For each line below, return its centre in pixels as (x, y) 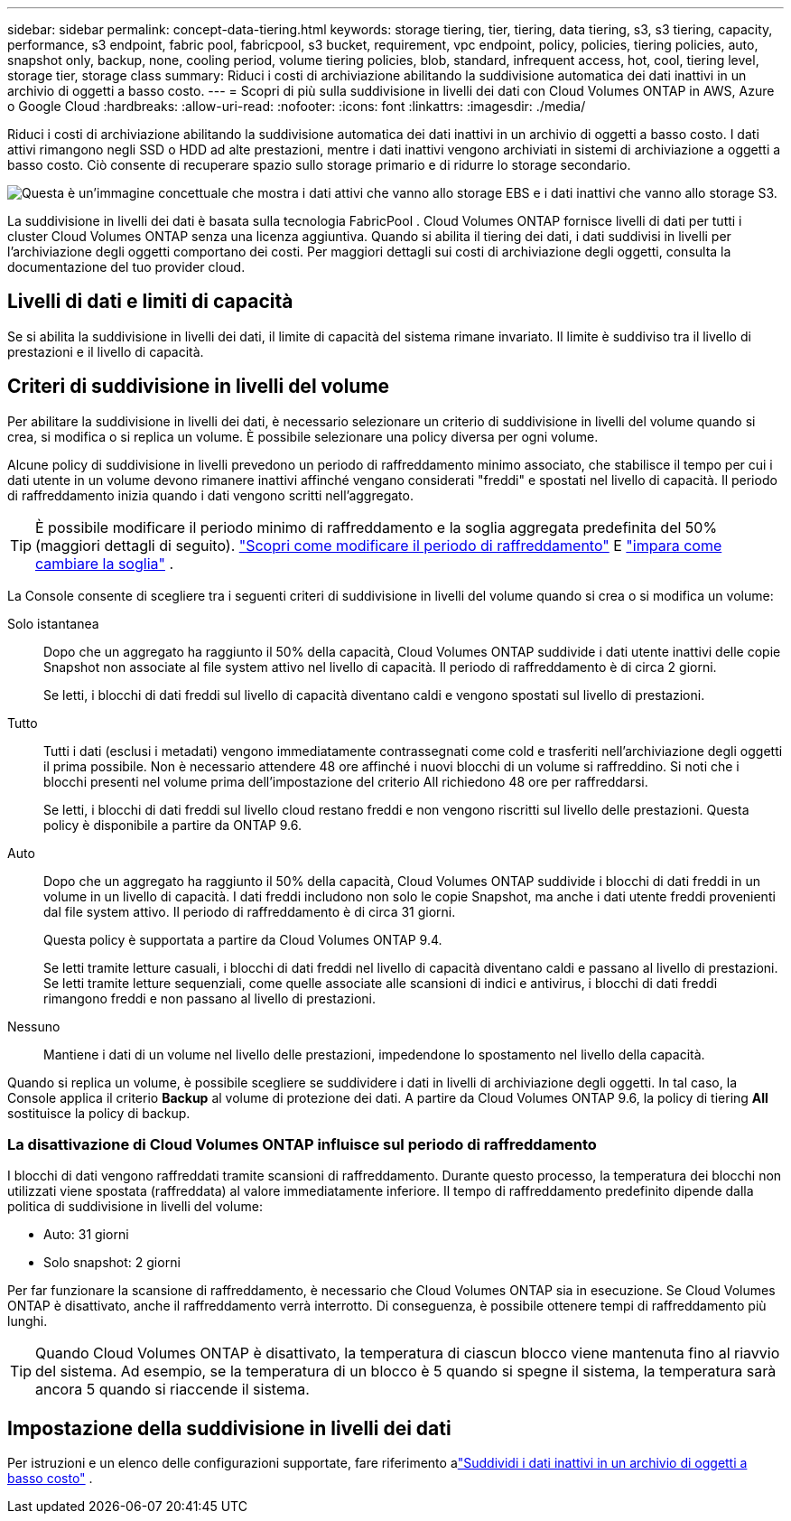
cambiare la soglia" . (105, 563)
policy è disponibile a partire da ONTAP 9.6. (173, 825)
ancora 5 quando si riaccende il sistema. (172, 1390)
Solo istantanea (53, 623)
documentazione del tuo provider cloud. (126, 267)
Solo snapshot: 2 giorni (112, 1263)
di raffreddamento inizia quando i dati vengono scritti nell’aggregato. (210, 495)
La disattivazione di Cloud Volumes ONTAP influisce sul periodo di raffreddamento (302, 1145)
